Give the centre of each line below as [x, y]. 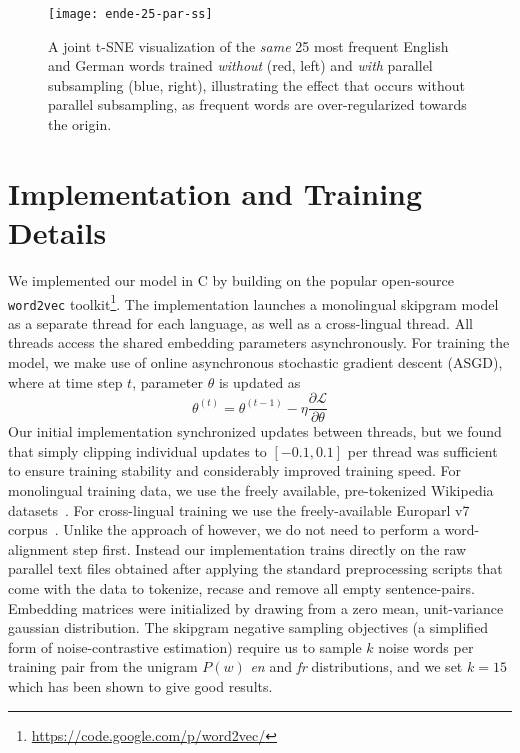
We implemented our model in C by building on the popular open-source [231, 279]
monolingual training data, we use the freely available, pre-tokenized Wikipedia [251, 490]
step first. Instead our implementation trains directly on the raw [269, 548]
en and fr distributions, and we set [356, 666]
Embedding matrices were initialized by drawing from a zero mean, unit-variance [256, 607]
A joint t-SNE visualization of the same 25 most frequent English [248, 45]
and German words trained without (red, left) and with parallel [240, 65]
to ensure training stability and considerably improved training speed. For [235, 470]
